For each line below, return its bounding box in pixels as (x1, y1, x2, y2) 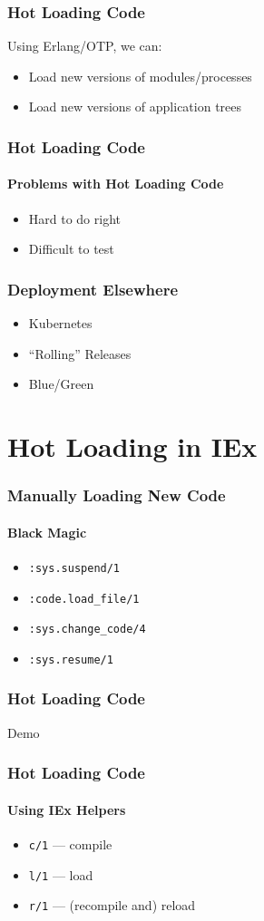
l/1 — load (28, 865, 93, 884)
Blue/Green (28, 374, 94, 393)
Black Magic (7, 522, 87, 541)
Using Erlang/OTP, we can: (7, 36, 162, 55)
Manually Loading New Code (7, 484, 226, 507)
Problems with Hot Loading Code (7, 174, 224, 193)
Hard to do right (28, 208, 122, 228)
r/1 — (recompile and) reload (28, 896, 196, 915)
